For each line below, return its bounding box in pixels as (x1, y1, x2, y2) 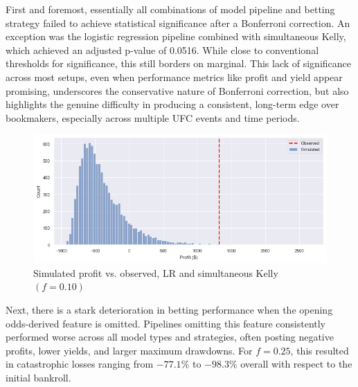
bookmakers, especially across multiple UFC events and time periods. (6, 110, 300, 125)
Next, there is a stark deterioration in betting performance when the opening (6, 303, 333, 316)
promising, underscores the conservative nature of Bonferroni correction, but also (6, 83, 349, 98)
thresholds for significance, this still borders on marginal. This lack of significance (6, 56, 351, 71)
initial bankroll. (6, 370, 71, 384)
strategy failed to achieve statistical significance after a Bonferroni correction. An (6, 15, 350, 30)
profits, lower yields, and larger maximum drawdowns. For (6, 343, 253, 357)
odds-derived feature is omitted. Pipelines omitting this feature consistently (6, 316, 326, 330)
